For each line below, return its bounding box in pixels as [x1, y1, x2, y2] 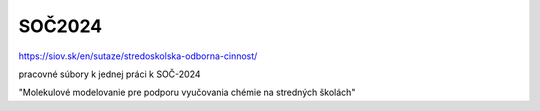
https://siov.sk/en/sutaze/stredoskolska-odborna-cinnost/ [18, 50, 258, 62]
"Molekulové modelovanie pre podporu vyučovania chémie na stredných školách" [18, 86, 356, 99]
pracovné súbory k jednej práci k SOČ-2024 [18, 68, 201, 80]
